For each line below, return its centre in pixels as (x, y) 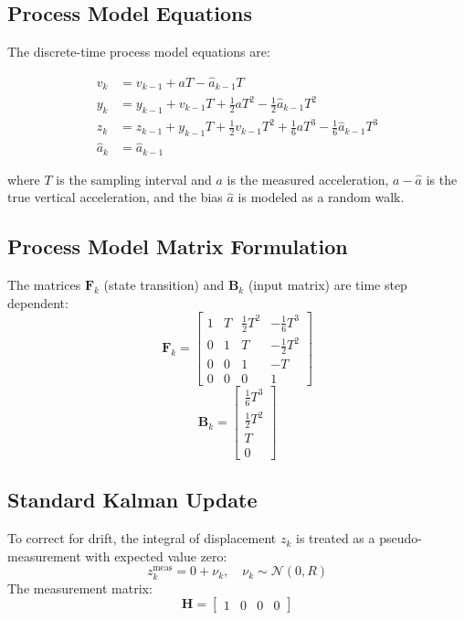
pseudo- (401, 538)
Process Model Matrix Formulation (178, 246)
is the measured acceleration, (308, 179)
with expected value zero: (156, 556)
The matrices (44, 285)
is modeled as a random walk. (321, 197)
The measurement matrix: (80, 588)
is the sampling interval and (134, 179)
